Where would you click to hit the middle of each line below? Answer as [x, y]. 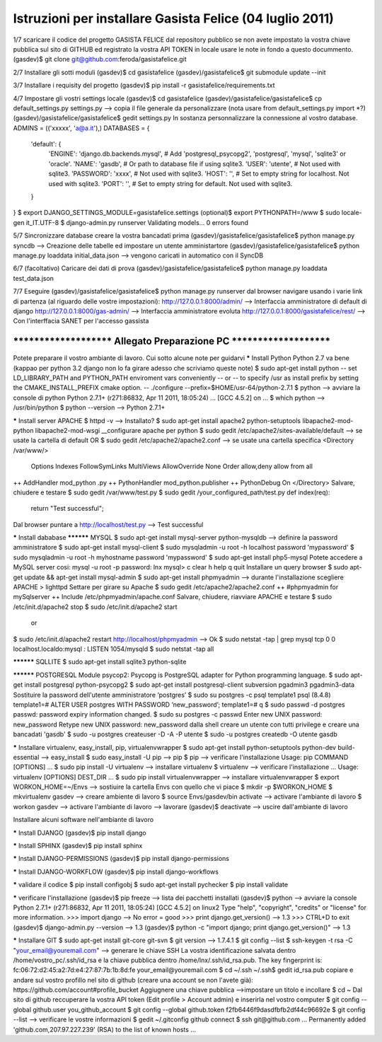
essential [26, 757]
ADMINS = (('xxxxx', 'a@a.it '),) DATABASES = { [81, 128]
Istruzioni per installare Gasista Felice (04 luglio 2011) [173, 18]
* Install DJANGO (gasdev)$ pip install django [80, 833]
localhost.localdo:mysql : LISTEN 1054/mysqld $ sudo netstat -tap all [114, 649]
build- [346, 747]
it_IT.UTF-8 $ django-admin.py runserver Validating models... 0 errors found [137, 222]
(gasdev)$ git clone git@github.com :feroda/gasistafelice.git [100, 59]
